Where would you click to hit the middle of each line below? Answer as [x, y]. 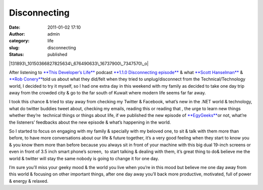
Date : [15, 27]
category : [19, 41]
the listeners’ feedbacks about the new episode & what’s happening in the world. [90, 122]
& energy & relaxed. [29, 181]
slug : [14, 47]
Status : [17, 55]
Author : [17, 34]
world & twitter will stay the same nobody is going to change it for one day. [84, 158]
